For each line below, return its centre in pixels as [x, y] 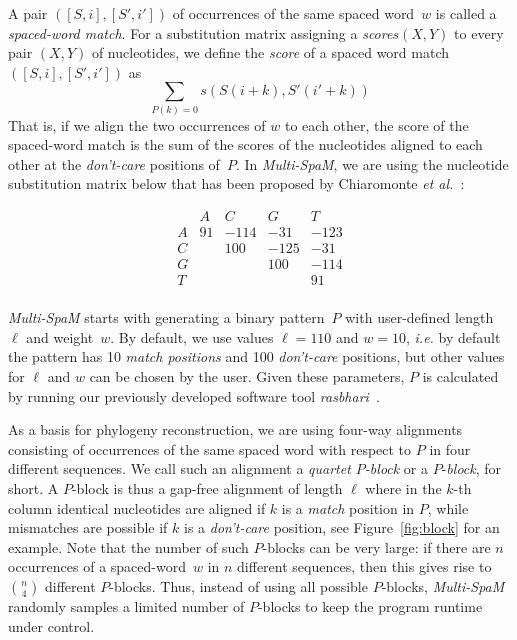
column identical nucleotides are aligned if [137, 507]
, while [448, 507]
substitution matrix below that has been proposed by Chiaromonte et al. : [236, 183]
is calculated [460, 376]
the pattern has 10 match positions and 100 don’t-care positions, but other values [256, 356]
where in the [403, 488]
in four [450, 448]
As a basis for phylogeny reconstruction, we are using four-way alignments [235, 429]
